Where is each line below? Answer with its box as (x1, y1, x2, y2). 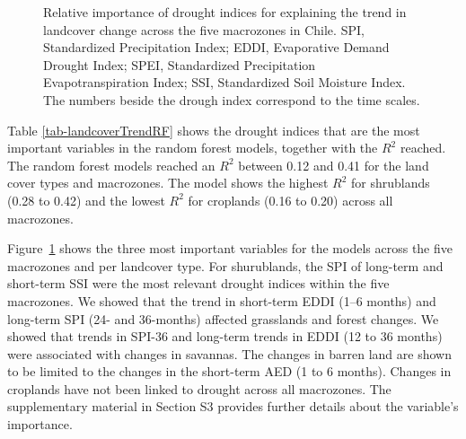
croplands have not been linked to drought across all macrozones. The (7, 379, 391, 398)
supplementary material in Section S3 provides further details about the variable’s (7, 397, 459, 416)
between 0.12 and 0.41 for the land (238, 155, 429, 174)
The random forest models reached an (7, 155, 215, 174)
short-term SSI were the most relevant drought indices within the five (7, 274, 390, 293)
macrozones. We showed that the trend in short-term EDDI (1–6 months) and (7, 291, 436, 310)
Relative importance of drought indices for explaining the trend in (43, 3, 407, 21)
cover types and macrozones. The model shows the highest (7, 173, 329, 192)
